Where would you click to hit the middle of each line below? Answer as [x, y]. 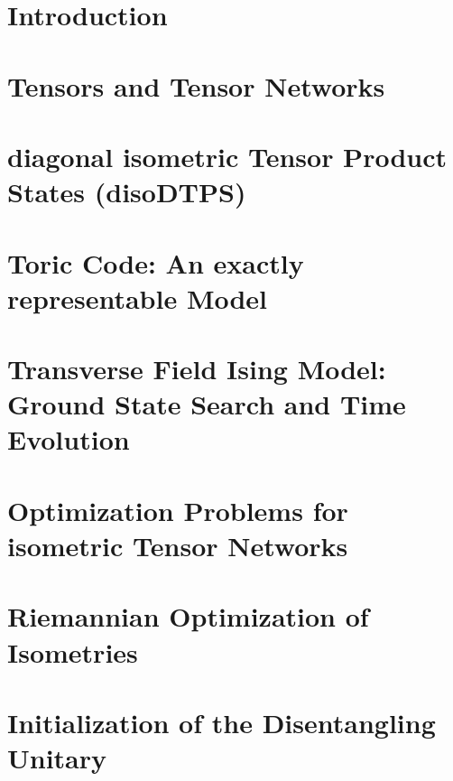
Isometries [73, 651]
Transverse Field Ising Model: [197, 369]
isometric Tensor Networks [178, 545]
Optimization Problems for [178, 510]
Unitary [57, 758]
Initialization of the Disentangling [222, 722]
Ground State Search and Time [207, 404]
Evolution [69, 439]
